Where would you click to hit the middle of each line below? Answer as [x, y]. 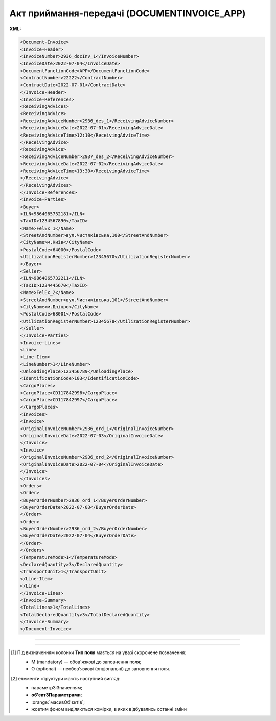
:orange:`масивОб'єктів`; [58, 702]
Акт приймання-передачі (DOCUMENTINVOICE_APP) [128, 13]
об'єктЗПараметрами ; [57, 695]
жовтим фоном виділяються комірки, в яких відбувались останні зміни [109, 709]
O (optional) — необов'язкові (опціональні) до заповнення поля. [101, 669]
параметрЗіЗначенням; [57, 688]
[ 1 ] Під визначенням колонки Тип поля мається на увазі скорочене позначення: [99, 652]
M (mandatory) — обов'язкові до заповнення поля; [86, 662]
